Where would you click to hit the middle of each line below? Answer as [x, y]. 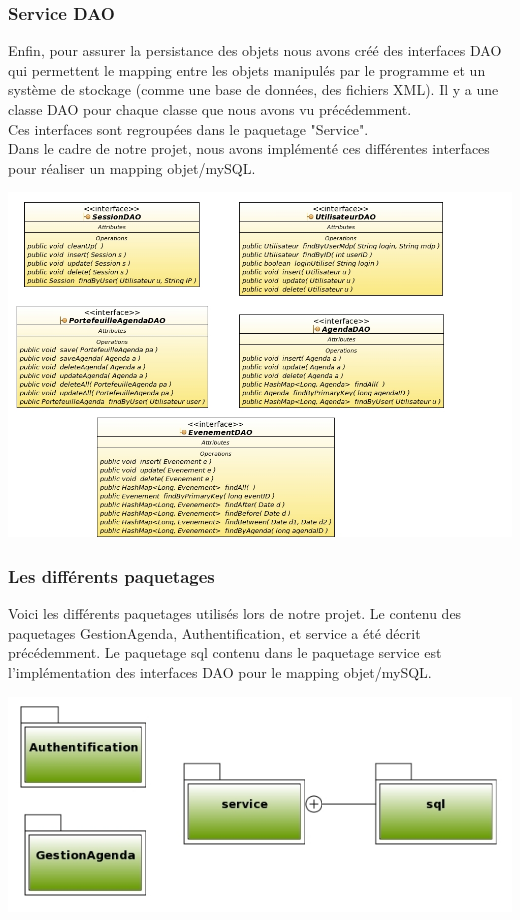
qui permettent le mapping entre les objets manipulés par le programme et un [247, 69]
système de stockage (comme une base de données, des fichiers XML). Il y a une [253, 89]
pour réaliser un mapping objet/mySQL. [132, 167]
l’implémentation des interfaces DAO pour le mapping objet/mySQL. [220, 671]
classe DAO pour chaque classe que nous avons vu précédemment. [210, 109]
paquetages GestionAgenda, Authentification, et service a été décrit [214, 632]
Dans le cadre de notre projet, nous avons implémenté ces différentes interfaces [249, 148]
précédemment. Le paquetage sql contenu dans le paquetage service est [225, 652]
